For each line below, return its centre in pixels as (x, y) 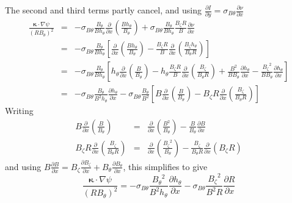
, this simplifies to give (165, 166)
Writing (19, 111)
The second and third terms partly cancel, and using (103, 10)
